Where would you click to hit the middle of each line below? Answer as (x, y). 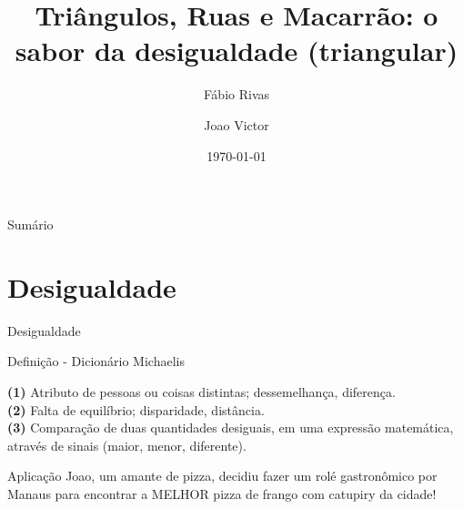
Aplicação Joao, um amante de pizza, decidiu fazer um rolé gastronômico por (222, 476)
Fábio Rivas (237, 94)
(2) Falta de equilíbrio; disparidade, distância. (136, 409)
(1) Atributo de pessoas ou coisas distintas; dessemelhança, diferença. (201, 392)
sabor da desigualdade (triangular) (237, 51)
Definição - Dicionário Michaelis (96, 361)
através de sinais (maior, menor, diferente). (127, 445)
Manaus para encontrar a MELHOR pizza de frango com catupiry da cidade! (222, 493)
